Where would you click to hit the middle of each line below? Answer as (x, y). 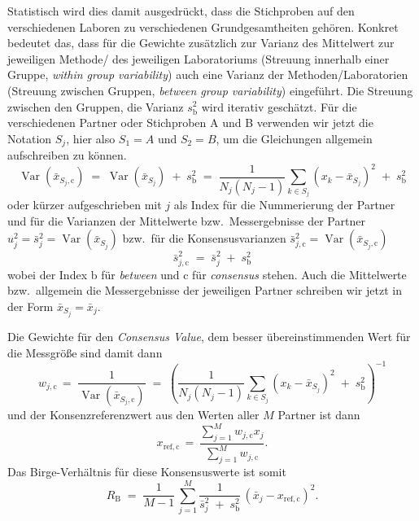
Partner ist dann (319, 415)
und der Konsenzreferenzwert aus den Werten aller (133, 415)
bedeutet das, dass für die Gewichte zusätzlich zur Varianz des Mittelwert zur (201, 43)
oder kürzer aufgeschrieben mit (85, 205)
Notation (30, 138)
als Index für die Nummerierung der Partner (284, 205)
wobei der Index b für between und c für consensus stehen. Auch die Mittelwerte (207, 274)
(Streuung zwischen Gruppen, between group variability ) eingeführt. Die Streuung (210, 90)
